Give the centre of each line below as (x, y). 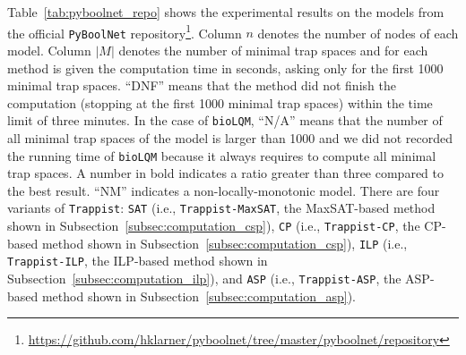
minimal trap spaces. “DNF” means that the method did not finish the (202, 85)
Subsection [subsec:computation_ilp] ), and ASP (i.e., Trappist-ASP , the (204, 278)
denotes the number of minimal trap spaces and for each (273, 50)
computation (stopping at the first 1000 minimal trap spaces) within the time (220, 102)
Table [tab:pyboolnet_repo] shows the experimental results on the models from (226, 12)
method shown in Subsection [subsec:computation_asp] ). (199, 296)
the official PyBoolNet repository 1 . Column (125, 31)
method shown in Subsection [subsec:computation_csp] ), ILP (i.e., (224, 243)
